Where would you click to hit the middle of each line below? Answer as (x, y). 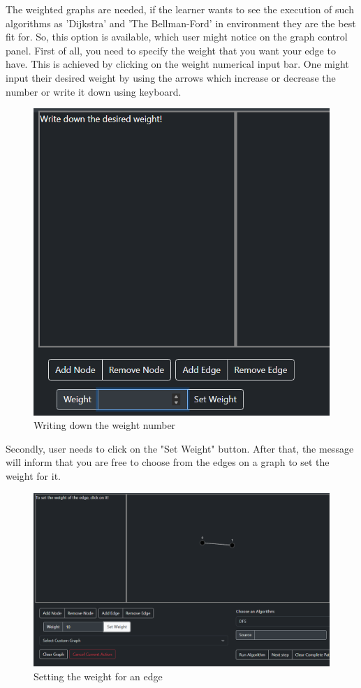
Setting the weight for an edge (98, 676)
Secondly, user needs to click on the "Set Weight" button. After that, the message (180, 448)
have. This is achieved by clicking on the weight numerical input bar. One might (177, 64)
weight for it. (33, 475)
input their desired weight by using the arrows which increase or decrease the (171, 77)
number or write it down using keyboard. (94, 91)
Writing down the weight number (105, 425)
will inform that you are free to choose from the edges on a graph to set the (168, 462)
